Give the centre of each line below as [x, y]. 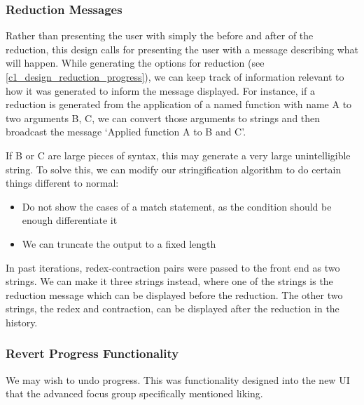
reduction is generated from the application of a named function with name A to [179, 104]
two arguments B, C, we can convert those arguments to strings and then [163, 118]
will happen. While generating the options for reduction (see [135, 63]
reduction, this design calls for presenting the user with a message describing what [182, 49]
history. [22, 322]
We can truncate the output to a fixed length [119, 243]
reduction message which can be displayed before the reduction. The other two [174, 294]
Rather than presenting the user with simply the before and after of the [160, 35]
